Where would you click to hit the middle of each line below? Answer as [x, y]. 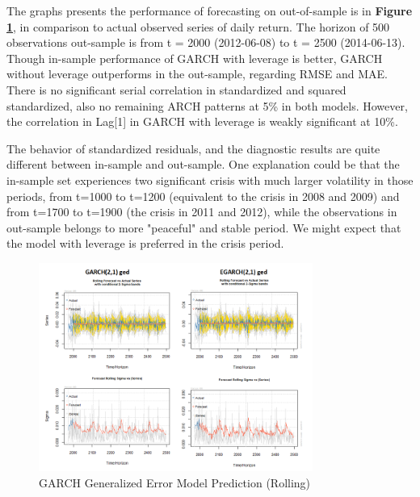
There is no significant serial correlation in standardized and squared [176, 89]
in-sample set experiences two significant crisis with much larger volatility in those [210, 180]
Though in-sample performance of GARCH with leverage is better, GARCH [195, 58]
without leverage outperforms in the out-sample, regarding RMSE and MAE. [197, 74]
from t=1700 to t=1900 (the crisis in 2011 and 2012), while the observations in [202, 212]
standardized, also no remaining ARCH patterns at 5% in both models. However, [207, 105]
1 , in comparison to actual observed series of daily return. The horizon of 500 [198, 26]
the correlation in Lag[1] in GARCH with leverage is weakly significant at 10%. [202, 121]
